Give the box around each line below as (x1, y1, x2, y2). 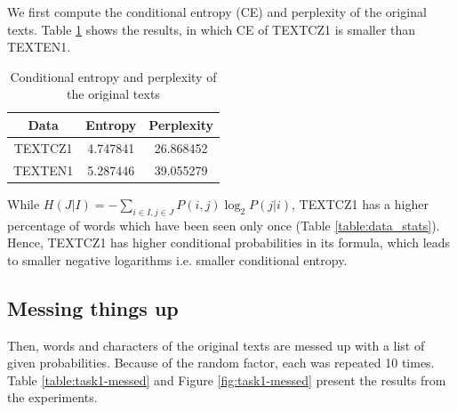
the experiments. (7, 388, 98, 407)
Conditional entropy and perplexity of (10, 67, 217, 85)
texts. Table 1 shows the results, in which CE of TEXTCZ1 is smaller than (7, 20, 416, 38)
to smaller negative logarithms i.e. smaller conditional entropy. (7, 250, 348, 269)
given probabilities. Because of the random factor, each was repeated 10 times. (7, 353, 435, 372)
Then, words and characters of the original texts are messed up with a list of (7, 335, 425, 354)
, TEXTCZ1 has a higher (292, 194, 429, 213)
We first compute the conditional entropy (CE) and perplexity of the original (7, 3, 427, 20)
